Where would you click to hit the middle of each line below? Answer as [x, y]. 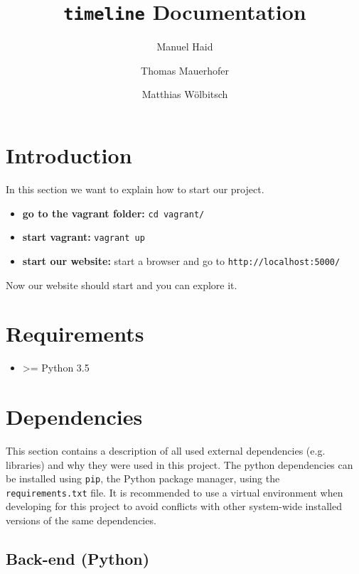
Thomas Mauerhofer [185, 70]
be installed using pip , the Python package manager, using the [143, 478]
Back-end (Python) [78, 559]
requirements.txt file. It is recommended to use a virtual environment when [175, 492]
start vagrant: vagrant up [84, 237]
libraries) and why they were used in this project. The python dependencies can [179, 464]
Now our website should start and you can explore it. [122, 285]
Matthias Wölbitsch [185, 94]
